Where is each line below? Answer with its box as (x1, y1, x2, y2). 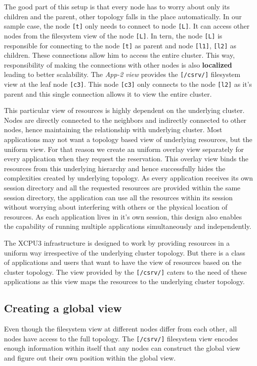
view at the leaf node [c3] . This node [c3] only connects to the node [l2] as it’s (4, 79, 252, 89)
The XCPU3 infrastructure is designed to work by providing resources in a (4, 237, 230, 248)
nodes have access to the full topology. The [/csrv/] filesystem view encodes (4, 333, 238, 343)
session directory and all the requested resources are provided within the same (4, 183, 241, 192)
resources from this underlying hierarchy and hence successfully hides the (4, 163, 225, 173)
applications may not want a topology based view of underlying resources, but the (4, 134, 253, 145)
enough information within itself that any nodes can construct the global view (4, 343, 240, 353)
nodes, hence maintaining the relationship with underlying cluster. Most (4, 124, 222, 135)
